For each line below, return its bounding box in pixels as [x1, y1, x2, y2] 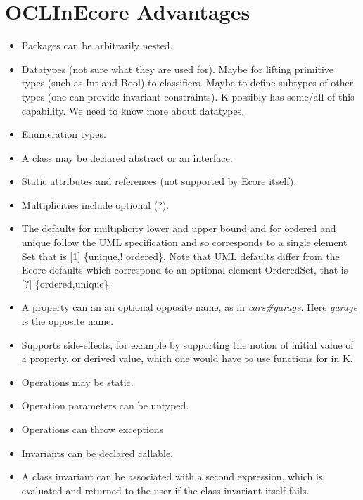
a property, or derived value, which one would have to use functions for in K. [21, 351, 353, 366]
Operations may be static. [21, 374, 134, 389]
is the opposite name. [21, 314, 114, 328]
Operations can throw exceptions [21, 422, 164, 436]
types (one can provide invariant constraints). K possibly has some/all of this [21, 89, 355, 103]
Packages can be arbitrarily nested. [21, 38, 173, 53]
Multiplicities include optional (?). [21, 197, 170, 212]
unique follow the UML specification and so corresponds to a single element [21, 235, 348, 250]
